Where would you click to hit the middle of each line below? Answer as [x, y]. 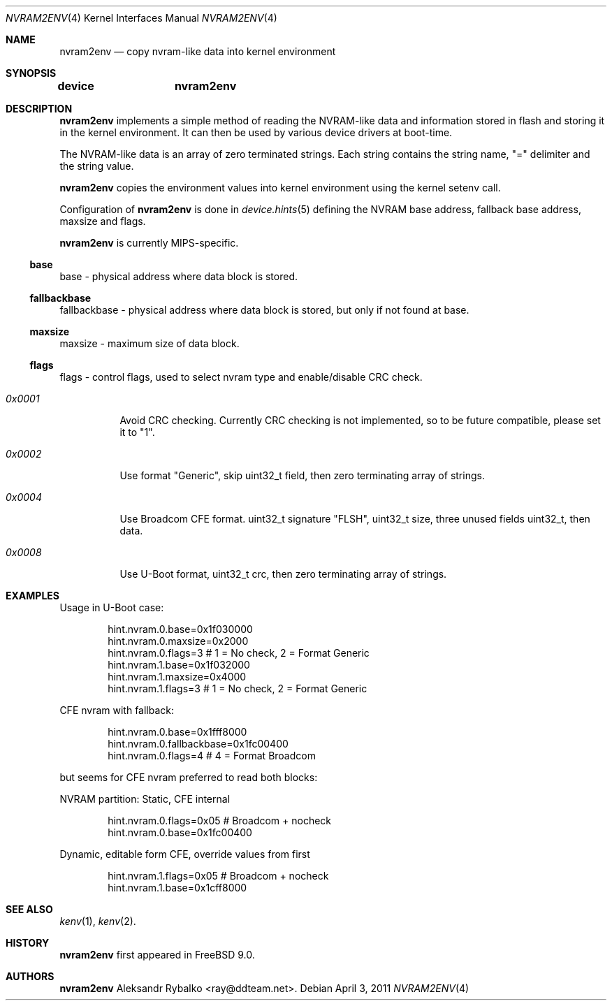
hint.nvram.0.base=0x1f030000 [180, 629]
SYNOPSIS [31, 73]
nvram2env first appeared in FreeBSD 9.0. [157, 955]
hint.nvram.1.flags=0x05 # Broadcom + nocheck [218, 876]
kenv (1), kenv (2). [98, 921]
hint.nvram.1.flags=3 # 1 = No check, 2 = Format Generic [238, 688]
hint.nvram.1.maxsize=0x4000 [177, 677]
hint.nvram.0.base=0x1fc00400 [180, 832]
